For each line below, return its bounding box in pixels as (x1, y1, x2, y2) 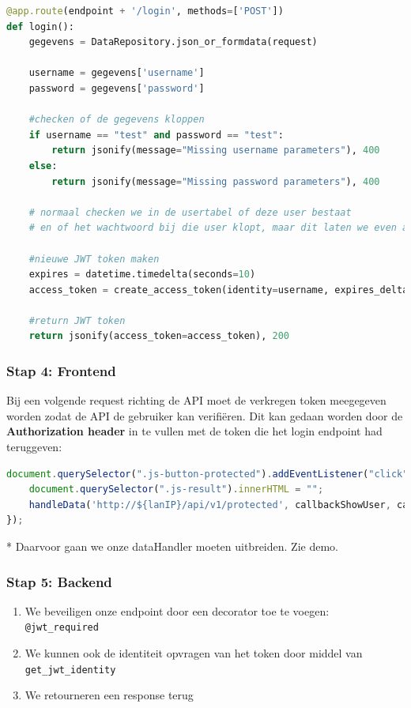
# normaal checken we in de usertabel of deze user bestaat (28, 206, 352, 218)
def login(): (6, 21, 74, 32)
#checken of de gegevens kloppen (28, 114, 205, 126)
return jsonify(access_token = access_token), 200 (28, 330, 289, 342)
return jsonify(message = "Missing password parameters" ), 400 (51, 175, 380, 187)
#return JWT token (28, 314, 126, 326)
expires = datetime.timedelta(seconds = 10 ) (28, 269, 256, 281)
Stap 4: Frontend (6, 360, 116, 380)
